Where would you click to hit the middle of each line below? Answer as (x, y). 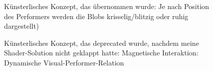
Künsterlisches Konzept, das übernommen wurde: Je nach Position (107, 6)
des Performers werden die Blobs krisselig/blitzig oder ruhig (96, 16)
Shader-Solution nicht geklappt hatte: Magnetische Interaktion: (101, 53)
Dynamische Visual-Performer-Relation (64, 62)
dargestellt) (22, 26)
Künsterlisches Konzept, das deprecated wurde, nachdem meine (102, 43)
